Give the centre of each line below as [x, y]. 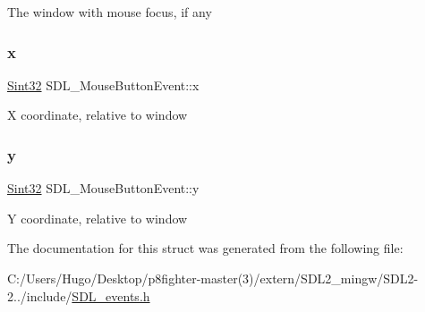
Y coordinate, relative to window [98, 218]
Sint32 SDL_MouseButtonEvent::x [103, 84]
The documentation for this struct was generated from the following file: [205, 248]
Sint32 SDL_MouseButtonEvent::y [103, 188]
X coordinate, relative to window [98, 115]
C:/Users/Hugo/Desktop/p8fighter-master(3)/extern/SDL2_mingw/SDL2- [213, 278]
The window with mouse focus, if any [110, 12]
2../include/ [40, 295]
